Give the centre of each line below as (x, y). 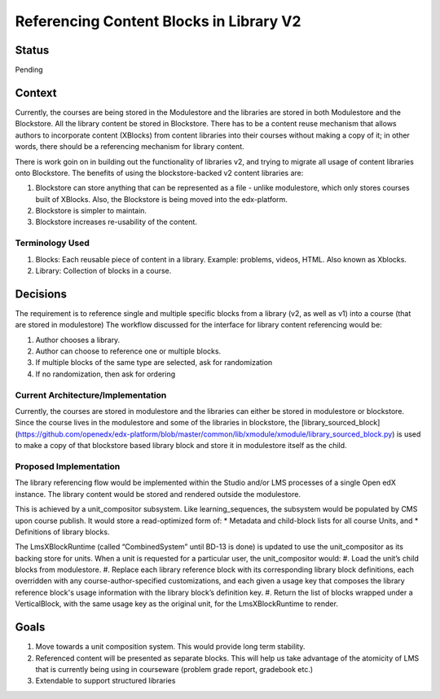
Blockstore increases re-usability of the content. (116, 222)
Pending (29, 70)
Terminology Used (52, 243)
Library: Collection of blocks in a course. (103, 271)
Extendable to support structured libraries (106, 681)
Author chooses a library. (78, 340)
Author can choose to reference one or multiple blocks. (128, 351)
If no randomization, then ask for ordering (106, 374)
